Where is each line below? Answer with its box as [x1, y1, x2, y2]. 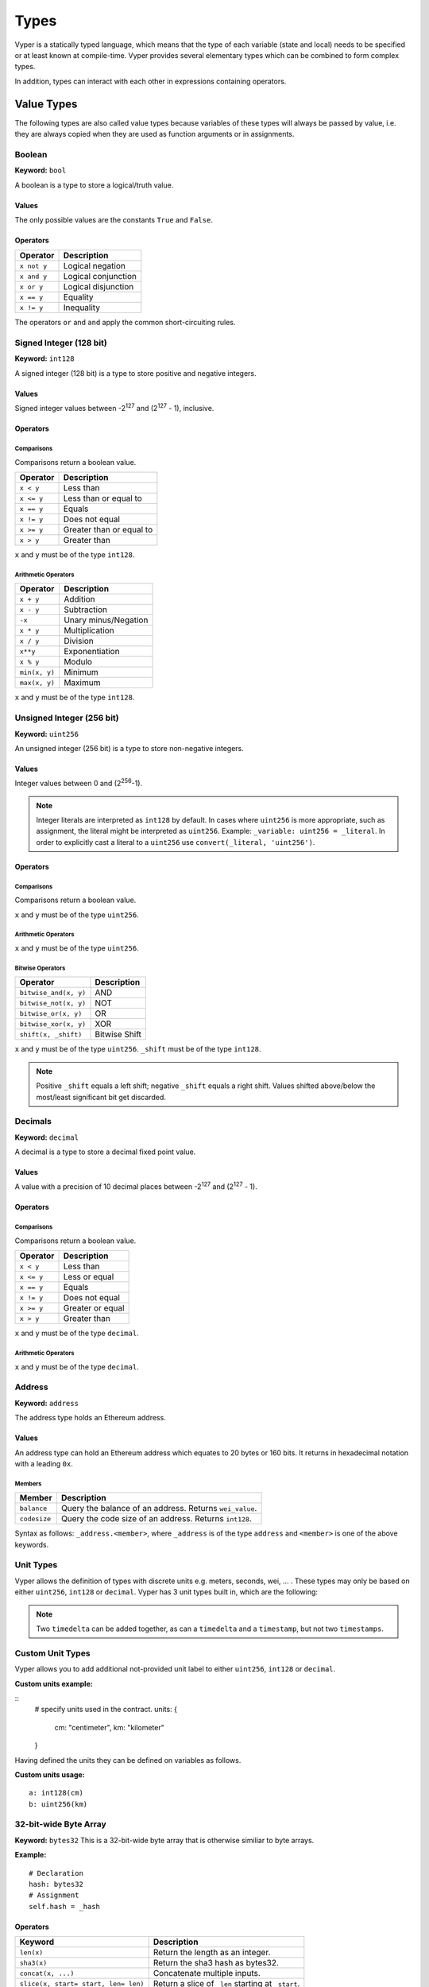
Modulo [64, 657, 93, 668]
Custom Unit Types [14, 1648, 91, 1659]
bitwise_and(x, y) [19, 988, 87, 997]
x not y [19, 261, 48, 270]
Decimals [14, 1116, 52, 1127]
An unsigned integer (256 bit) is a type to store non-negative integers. [14, 743, 244, 753]
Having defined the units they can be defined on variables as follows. [14, 1755, 242, 1764]
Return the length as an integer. [153, 1947, 271, 1958]
